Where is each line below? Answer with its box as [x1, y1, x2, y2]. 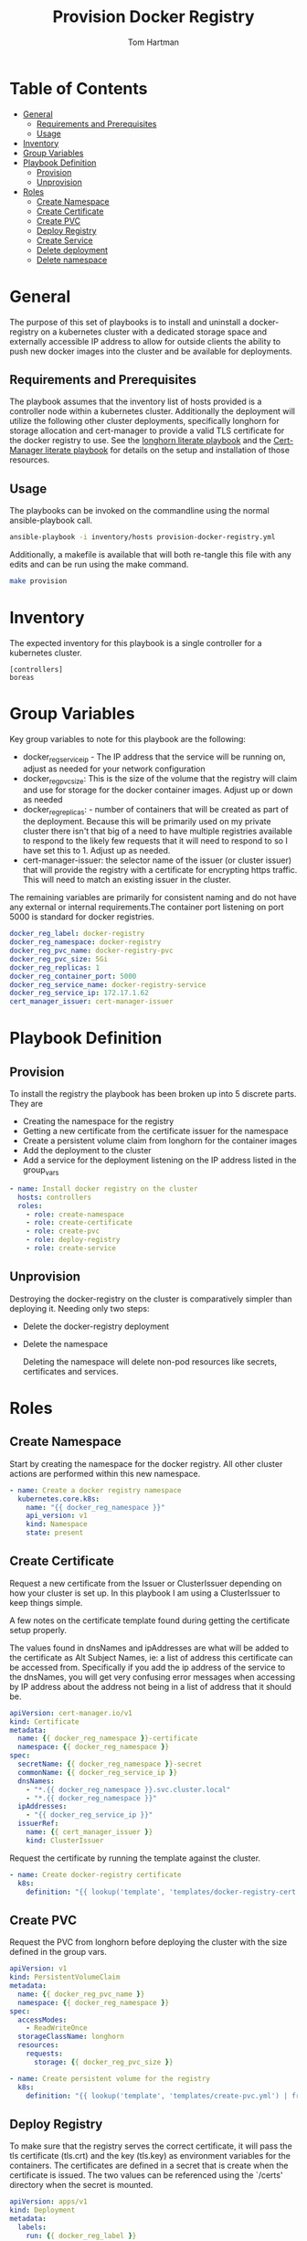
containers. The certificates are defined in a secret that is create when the [9, 2160, 289, 2172]
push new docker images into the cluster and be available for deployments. [9, 345, 292, 356]
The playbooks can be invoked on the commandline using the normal [9, 505, 270, 516]
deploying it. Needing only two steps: [9, 1302, 150, 1313]
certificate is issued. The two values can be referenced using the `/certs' [9, 2170, 283, 2181]
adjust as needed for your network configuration [22, 763, 206, 774]
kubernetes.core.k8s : [17, 1494, 101, 1503]
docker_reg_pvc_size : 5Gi [9, 954, 108, 963]
